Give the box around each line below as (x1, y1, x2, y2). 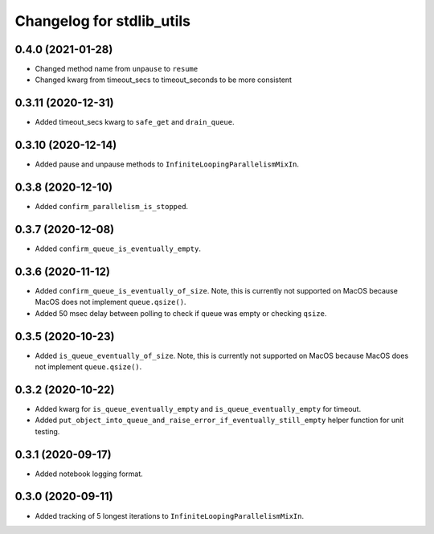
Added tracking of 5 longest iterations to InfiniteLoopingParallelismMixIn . (35, 511, 305, 520)
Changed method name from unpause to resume (35, 64, 199, 74)
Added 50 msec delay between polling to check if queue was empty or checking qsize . (35, 308, 327, 318)
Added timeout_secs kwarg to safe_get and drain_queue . (35, 117, 235, 127)
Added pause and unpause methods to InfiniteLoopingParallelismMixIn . (35, 159, 300, 169)
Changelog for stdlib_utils (14, 12, 191, 30)
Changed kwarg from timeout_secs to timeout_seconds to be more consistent (35, 75, 293, 84)
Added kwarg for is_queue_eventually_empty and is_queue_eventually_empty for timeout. (35, 404, 362, 413)
